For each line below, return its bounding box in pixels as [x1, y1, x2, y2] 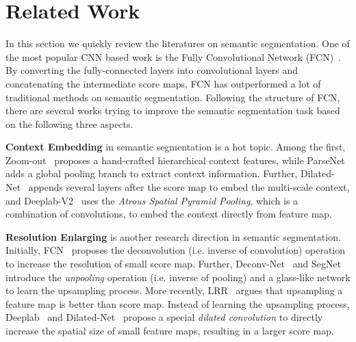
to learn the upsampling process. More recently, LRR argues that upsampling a [5, 283, 343, 298]
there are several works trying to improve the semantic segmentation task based [5, 103, 340, 118]
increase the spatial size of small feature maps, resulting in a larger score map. [5, 324, 334, 337]
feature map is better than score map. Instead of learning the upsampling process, [5, 296, 350, 311]
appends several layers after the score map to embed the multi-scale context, [28, 180, 350, 194]
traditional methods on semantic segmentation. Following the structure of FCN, [5, 90, 340, 104]
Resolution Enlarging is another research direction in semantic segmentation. [5, 229, 341, 244]
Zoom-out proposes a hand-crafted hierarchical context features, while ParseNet [5, 153, 345, 167]
